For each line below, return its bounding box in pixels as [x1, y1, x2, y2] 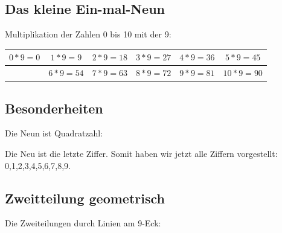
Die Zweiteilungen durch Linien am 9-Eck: [5, 217, 161, 229]
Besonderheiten [5, 98, 103, 117]
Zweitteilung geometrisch [5, 188, 165, 207]
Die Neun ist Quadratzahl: [5, 127, 103, 139]
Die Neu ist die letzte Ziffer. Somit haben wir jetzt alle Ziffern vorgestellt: [5, 147, 278, 160]
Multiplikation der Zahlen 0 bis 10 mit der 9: [5, 28, 171, 40]
